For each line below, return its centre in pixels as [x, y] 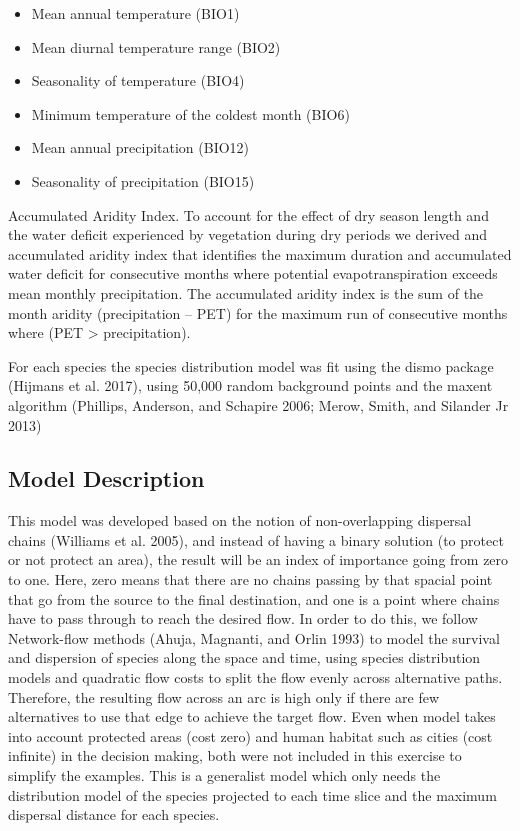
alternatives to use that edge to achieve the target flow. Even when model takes [252, 716]
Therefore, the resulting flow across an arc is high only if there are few [224, 696]
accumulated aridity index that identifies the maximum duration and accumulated [260, 253]
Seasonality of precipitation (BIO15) [143, 180]
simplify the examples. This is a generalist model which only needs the [224, 775]
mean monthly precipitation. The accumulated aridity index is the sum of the [246, 292]
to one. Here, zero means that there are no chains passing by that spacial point [250, 579]
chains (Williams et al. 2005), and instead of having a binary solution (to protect [256, 539]
